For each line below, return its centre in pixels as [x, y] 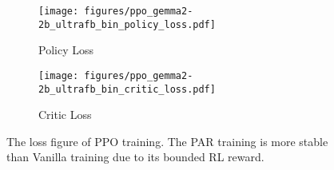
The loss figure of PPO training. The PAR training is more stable [167, 141]
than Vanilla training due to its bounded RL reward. [135, 157]
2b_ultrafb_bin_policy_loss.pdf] [127, 24]
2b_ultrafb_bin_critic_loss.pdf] [127, 89]
